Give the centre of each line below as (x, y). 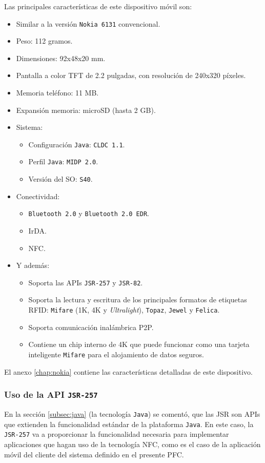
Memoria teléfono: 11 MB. (57, 93)
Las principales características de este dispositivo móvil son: (98, 6)
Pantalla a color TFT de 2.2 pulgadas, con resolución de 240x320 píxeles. (131, 75)
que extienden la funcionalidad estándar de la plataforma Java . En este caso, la (129, 424)
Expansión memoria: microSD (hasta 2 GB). (86, 110)
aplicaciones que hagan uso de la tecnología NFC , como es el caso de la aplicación (132, 444)
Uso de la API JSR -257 (51, 394)
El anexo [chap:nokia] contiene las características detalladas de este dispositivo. (128, 371)
